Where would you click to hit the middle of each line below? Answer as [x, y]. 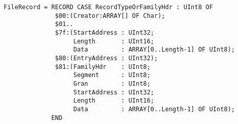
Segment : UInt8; [112, 75]
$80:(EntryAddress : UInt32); [106, 58]
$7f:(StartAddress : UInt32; [105, 32]
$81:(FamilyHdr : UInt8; [103, 67]
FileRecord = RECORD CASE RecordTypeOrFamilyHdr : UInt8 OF [108, 7]
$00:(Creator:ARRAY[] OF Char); [110, 16]
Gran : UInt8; [112, 83]
